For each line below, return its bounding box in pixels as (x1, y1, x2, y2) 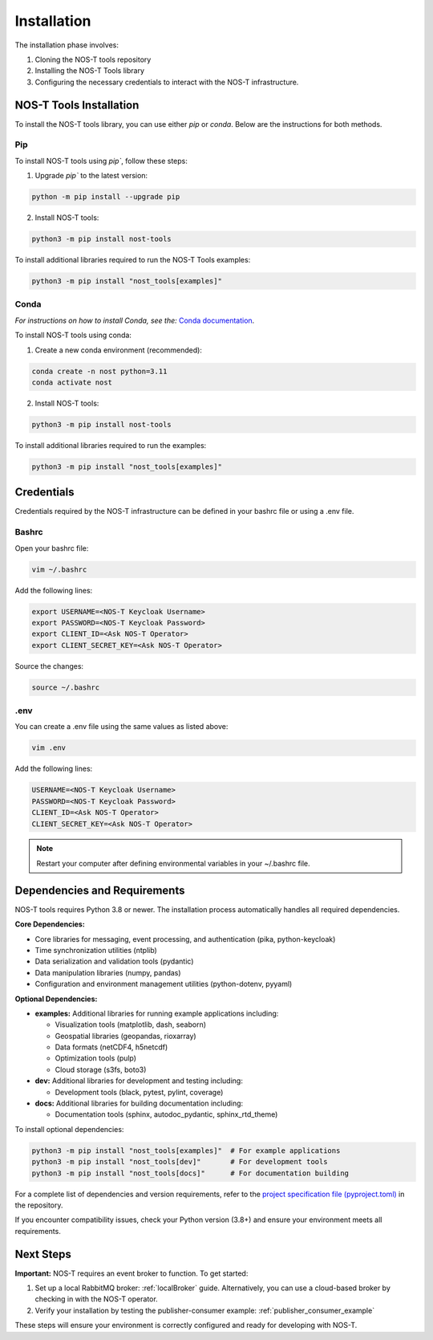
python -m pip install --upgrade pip (31, 193, 180, 202)
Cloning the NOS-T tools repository (34, 55, 152, 64)
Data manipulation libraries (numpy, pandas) (34, 967, 181, 977)
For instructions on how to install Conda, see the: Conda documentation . (14, 316, 255, 325)
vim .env (31, 743, 67, 752)
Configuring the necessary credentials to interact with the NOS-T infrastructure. (34, 77, 299, 87)
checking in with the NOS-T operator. (34, 1294, 158, 1304)
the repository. (14, 1200, 63, 1210)
